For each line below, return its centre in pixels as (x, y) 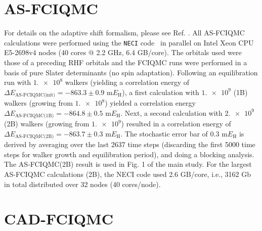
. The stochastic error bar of (164, 133)
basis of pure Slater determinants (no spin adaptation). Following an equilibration (131, 72)
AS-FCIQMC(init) (35, 95)
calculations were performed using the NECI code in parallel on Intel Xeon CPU (129, 42)
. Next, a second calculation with (171, 112)
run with (17, 82)
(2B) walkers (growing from (47, 124)
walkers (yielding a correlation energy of (127, 82)
